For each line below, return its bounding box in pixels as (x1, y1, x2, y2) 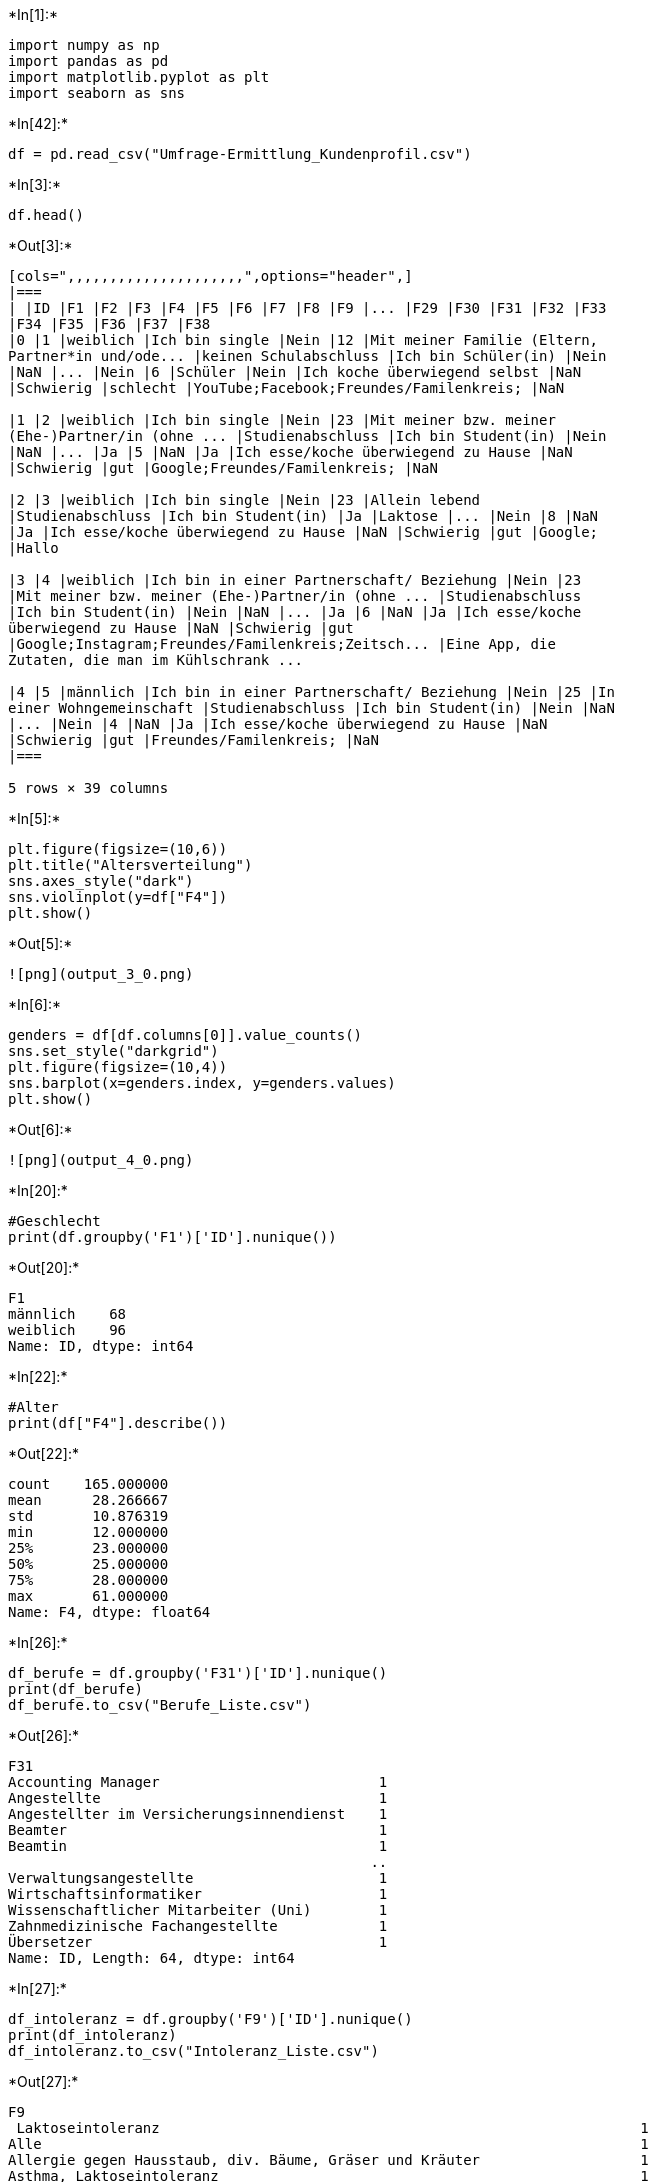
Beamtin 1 (8, 1838, 388, 1854)
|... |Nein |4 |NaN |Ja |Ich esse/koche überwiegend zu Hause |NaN (8, 716, 548, 732)
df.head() (8, 207, 84, 223)
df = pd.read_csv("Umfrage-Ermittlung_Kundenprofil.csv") (8, 146, 472, 162)
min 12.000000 (8, 1524, 169, 1540)
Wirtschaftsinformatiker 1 (8, 1886, 388, 1902)
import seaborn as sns (8, 85, 186, 101)
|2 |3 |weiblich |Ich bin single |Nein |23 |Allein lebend (8, 492, 481, 508)
